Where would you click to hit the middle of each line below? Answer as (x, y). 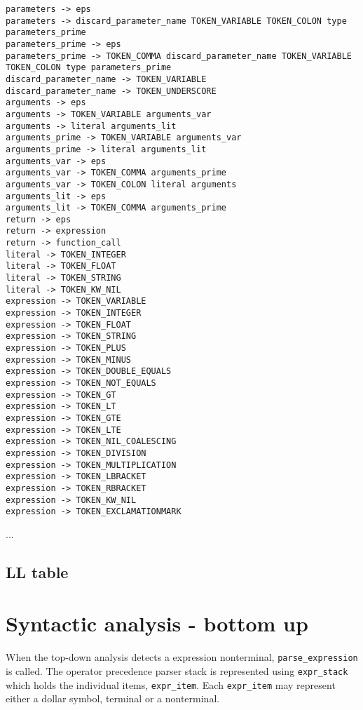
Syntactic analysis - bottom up (157, 623)
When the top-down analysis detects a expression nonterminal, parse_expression (182, 657)
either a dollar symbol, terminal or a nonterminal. (113, 698)
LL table (37, 571)
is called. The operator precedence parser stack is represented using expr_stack (177, 671)
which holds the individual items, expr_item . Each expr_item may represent (171, 684)
